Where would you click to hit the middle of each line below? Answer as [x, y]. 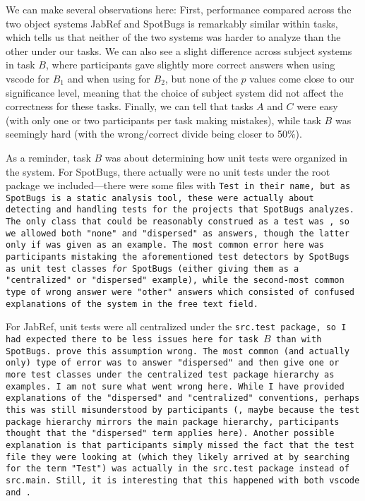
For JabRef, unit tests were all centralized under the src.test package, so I [176, 326]
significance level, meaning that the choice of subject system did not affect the [175, 92]
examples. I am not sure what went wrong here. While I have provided [175, 386]
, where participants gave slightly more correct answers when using [191, 65]
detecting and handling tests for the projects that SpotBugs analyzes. [180, 210]
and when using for [109, 78]
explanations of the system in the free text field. [132, 304]
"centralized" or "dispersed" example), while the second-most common [175, 280]
